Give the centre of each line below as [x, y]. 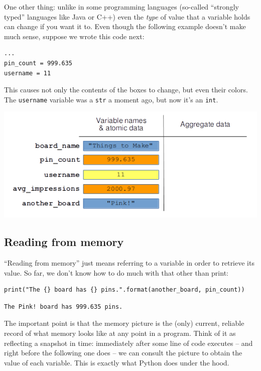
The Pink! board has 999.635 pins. [63, 306]
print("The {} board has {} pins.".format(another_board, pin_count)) [124, 290]
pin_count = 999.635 [38, 63]
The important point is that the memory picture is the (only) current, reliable [124, 323]
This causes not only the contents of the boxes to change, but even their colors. [126, 90]
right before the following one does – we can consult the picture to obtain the [123, 353]
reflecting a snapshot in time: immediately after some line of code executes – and [128, 343]
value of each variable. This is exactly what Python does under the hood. [117, 362]
